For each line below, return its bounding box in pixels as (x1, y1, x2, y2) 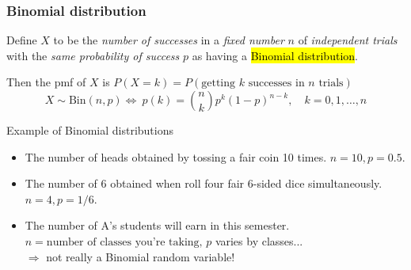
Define (6, 32, 37, 48)
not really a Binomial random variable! (46, 248, 235, 264)
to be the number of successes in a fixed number (53, 32, 284, 48)
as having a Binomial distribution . (192, 47, 358, 63)
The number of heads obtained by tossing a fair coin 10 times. (25, 148, 327, 165)
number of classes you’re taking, (46, 236, 203, 248)
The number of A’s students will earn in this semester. (25, 217, 290, 234)
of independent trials (298, 32, 398, 48)
